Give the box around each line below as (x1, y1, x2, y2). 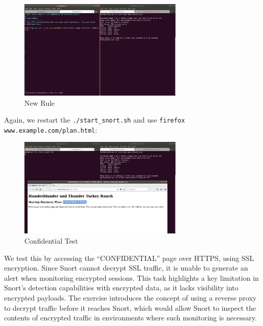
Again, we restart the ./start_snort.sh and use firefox (4, 114, 185, 125)
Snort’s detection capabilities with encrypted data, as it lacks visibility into (4, 282, 239, 293)
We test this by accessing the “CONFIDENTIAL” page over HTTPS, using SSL (4, 252, 254, 263)
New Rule (24, 97, 55, 108)
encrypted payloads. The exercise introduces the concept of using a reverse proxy (4, 292, 257, 303)
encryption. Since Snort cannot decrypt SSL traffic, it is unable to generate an (4, 262, 248, 273)
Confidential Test (24, 235, 78, 246)
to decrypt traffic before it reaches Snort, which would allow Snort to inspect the (4, 302, 256, 313)
